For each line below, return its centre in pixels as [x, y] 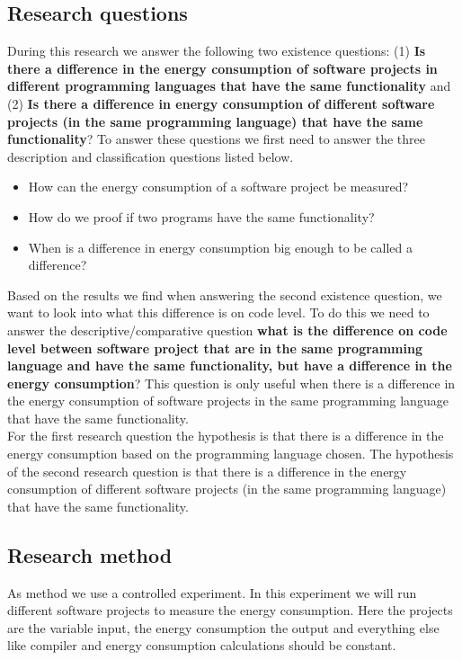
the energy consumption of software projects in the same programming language [228, 401]
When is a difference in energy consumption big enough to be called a [221, 247]
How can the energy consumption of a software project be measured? [218, 187]
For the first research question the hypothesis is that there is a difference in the [226, 436]
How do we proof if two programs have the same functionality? [201, 216]
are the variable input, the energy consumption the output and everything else [223, 627]
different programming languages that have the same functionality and [229, 86]
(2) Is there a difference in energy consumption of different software [221, 103]
